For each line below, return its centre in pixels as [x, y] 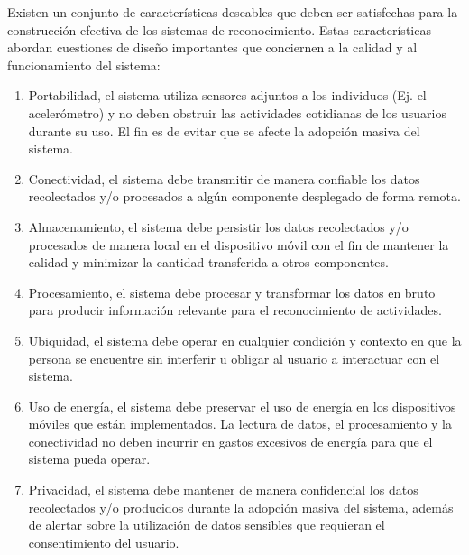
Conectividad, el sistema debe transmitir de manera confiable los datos [224, 178]
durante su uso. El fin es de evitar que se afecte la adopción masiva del [224, 130]
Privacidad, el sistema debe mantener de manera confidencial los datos [223, 490]
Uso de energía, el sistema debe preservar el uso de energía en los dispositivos [242, 406]
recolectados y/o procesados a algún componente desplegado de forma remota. [244, 196]
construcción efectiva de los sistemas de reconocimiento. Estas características [219, 29]
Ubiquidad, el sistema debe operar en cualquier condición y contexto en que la [245, 340]
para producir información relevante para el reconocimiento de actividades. [235, 310]
